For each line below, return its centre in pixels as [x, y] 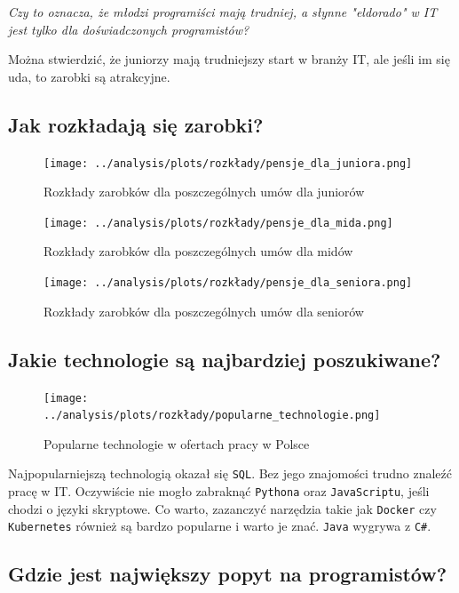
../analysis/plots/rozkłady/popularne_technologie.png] [212, 416]
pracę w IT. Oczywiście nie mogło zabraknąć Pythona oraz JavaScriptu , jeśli [219, 491]
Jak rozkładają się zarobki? [136, 124]
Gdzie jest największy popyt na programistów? [228, 574]
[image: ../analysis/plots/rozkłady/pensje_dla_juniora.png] [228, 163]
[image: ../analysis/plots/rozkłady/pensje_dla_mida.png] [218, 223]
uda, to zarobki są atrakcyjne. [89, 76]
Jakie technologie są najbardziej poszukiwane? [225, 359]
